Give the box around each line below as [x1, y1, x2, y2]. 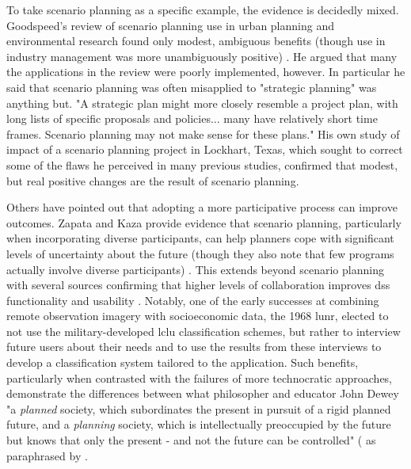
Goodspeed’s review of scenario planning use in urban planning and [6, 17, 334, 33]
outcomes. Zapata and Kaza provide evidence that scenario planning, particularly [6, 214, 401, 231]
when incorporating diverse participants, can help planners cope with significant [6, 230, 394, 246]
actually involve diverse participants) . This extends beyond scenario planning [6, 261, 384, 277]
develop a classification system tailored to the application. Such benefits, [6, 354, 359, 371]
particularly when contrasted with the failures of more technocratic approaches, [6, 369, 393, 386]
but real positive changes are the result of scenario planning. [6, 172, 299, 189]
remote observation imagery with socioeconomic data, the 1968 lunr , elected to [6, 307, 389, 324]
